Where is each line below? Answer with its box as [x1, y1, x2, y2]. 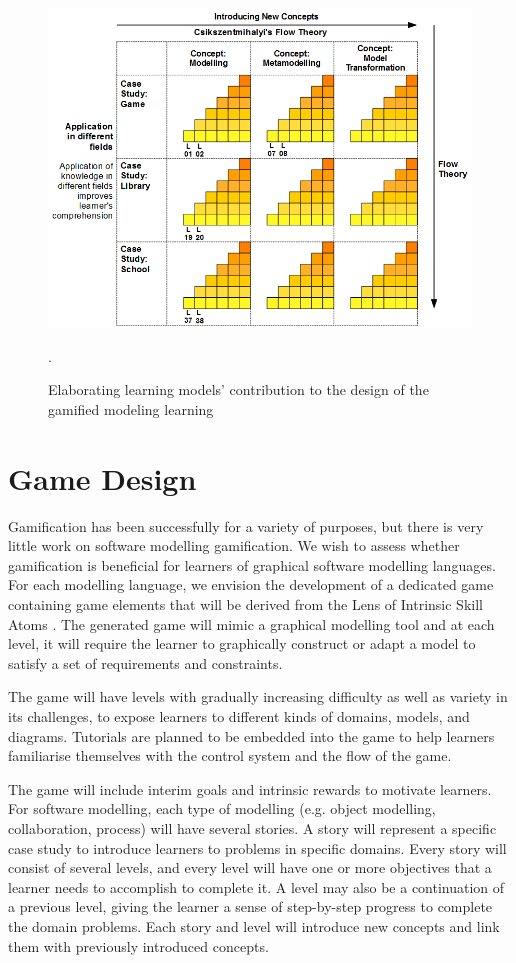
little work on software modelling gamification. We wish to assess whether [8, 535, 460, 556]
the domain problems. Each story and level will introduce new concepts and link [8, 915, 500, 936]
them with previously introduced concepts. [8, 935, 269, 956]
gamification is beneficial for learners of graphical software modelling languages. [8, 554, 496, 575]
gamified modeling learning [48, 398, 214, 419]
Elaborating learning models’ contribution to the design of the [48, 379, 429, 400]
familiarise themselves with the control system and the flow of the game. [8, 745, 452, 766]
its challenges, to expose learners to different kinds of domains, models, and [8, 706, 470, 727]
